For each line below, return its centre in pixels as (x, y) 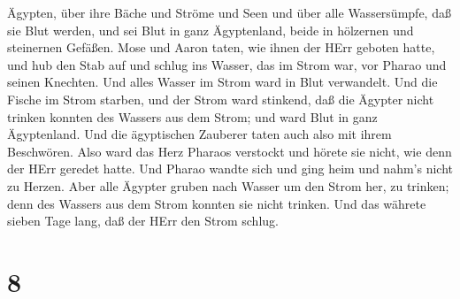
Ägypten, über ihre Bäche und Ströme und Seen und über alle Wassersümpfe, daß (229, 12)
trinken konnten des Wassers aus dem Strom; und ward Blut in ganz (192, 116)
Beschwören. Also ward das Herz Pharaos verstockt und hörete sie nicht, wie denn (230, 151)
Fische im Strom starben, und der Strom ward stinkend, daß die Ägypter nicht (221, 99)
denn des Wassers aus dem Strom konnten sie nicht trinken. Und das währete (217, 203)
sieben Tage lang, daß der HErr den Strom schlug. (143, 221)
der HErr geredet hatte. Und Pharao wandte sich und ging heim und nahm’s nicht (230, 169)
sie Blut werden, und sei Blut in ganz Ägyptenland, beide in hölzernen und (211, 30)
